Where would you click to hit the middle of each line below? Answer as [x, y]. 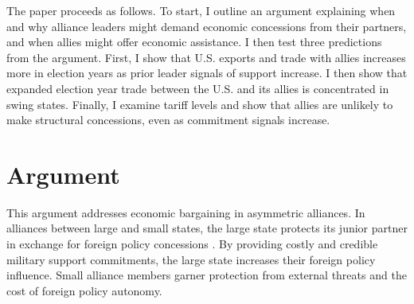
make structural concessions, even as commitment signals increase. [168, 120]
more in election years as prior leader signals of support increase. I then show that [207, 73]
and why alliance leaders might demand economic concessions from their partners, [207, 26]
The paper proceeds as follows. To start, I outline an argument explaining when [201, 10]
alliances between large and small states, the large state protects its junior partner [207, 228]
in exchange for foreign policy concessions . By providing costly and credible [192, 244]
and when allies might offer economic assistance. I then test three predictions [194, 42]
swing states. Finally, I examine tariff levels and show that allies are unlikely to [200, 104]
